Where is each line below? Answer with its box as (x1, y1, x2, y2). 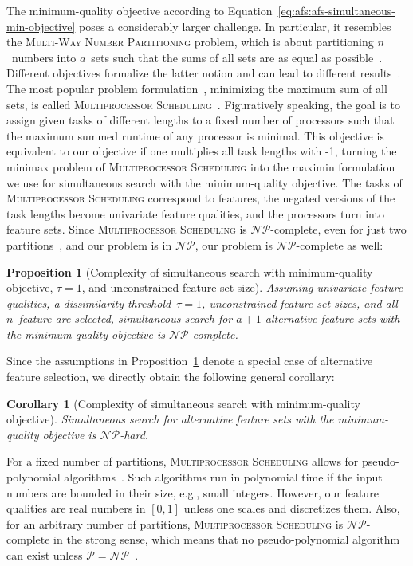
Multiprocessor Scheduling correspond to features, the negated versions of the (6, 190, 395, 206)
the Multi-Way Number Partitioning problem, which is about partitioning (6, 33, 374, 50)
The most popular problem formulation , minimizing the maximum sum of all (6, 80, 387, 96)
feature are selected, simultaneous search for (18, 310, 233, 327)
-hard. (120, 426, 149, 442)
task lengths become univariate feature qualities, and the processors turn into (6, 205, 384, 222)
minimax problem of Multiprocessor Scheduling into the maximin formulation (6, 158, 395, 175)
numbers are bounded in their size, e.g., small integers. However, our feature (6, 484, 379, 501)
